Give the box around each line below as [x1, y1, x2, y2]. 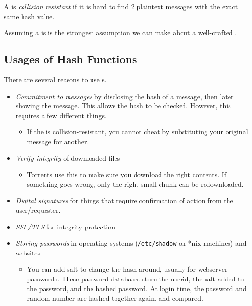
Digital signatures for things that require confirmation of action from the [15, 195, 233, 205]
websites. [15, 247, 42, 257]
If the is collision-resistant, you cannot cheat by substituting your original [27, 127, 248, 137]
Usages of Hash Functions [4, 51, 137, 67]
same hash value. [4, 11, 55, 21]
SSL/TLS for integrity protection [15, 221, 115, 231]
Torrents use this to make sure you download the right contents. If [27, 169, 227, 179]
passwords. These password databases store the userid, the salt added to [27, 273, 244, 283]
